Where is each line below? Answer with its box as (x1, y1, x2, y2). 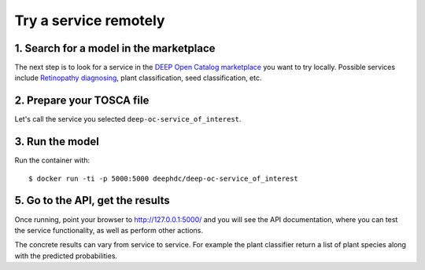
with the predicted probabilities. (14, 251, 118, 261)
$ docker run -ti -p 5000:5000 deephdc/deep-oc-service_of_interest (28, 173, 298, 183)
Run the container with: (14, 155, 91, 165)
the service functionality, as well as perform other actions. (14, 225, 204, 235)
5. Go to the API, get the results (14, 194, 171, 207)
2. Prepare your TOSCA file (14, 94, 150, 108)
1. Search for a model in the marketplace (14, 42, 216, 55)
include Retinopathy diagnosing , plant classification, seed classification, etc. (14, 73, 263, 82)
